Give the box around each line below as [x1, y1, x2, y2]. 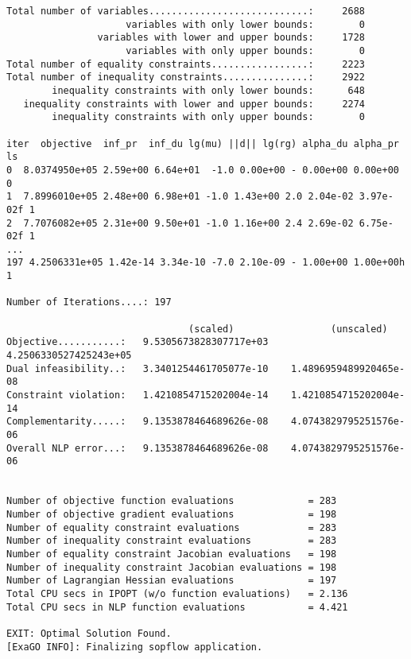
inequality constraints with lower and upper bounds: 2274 [23, 98, 366, 110]
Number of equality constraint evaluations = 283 [6, 521, 337, 533]
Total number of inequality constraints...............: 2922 [6, 72, 366, 83]
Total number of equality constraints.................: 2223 [6, 58, 366, 70]
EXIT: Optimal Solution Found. [6, 627, 172, 639]
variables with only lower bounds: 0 [126, 18, 366, 30]
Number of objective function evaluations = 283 [6, 495, 337, 507]
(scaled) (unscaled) [188, 323, 388, 335]
